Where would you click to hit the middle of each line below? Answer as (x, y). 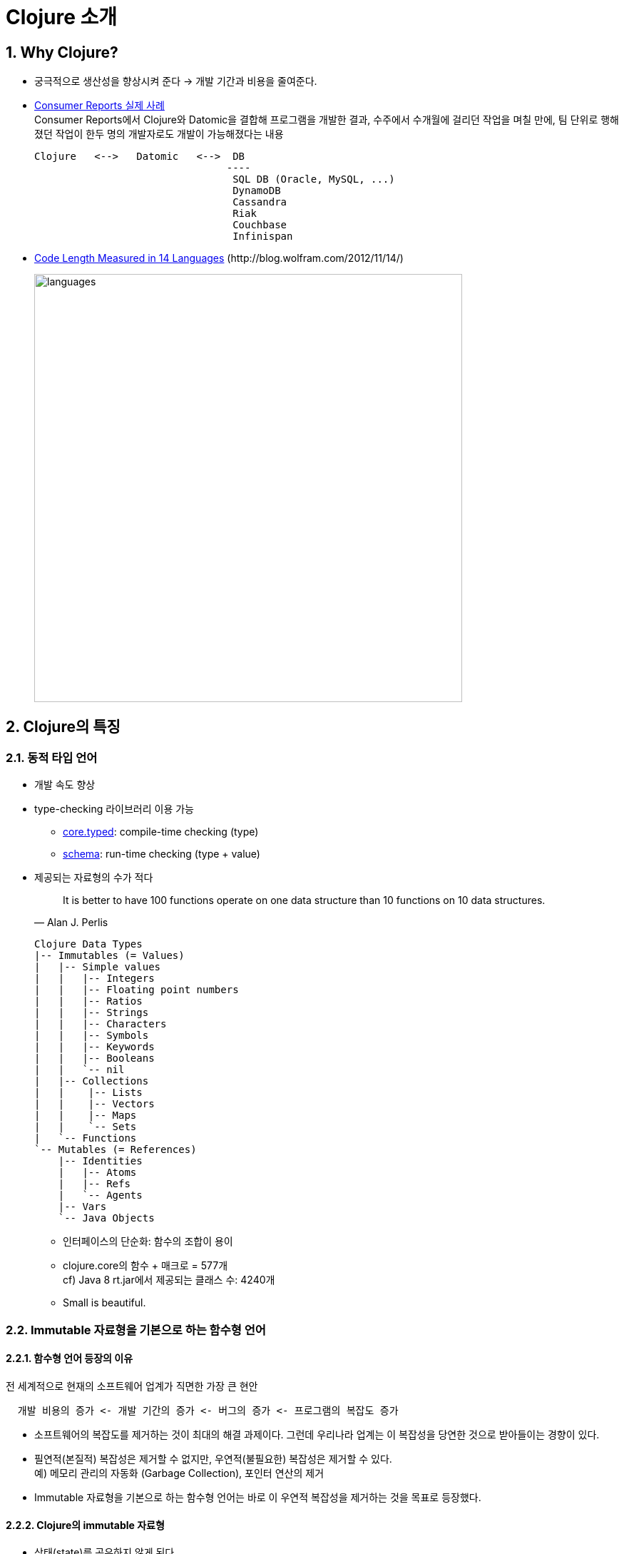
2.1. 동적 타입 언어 (52, 758)
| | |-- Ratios (88, 1001)
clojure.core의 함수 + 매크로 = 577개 (145, 1266)
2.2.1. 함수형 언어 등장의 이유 (70, 1359)
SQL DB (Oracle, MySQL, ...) (314, 179)
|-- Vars (82, 1207)
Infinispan (263, 237)
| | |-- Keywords (94, 1047)
